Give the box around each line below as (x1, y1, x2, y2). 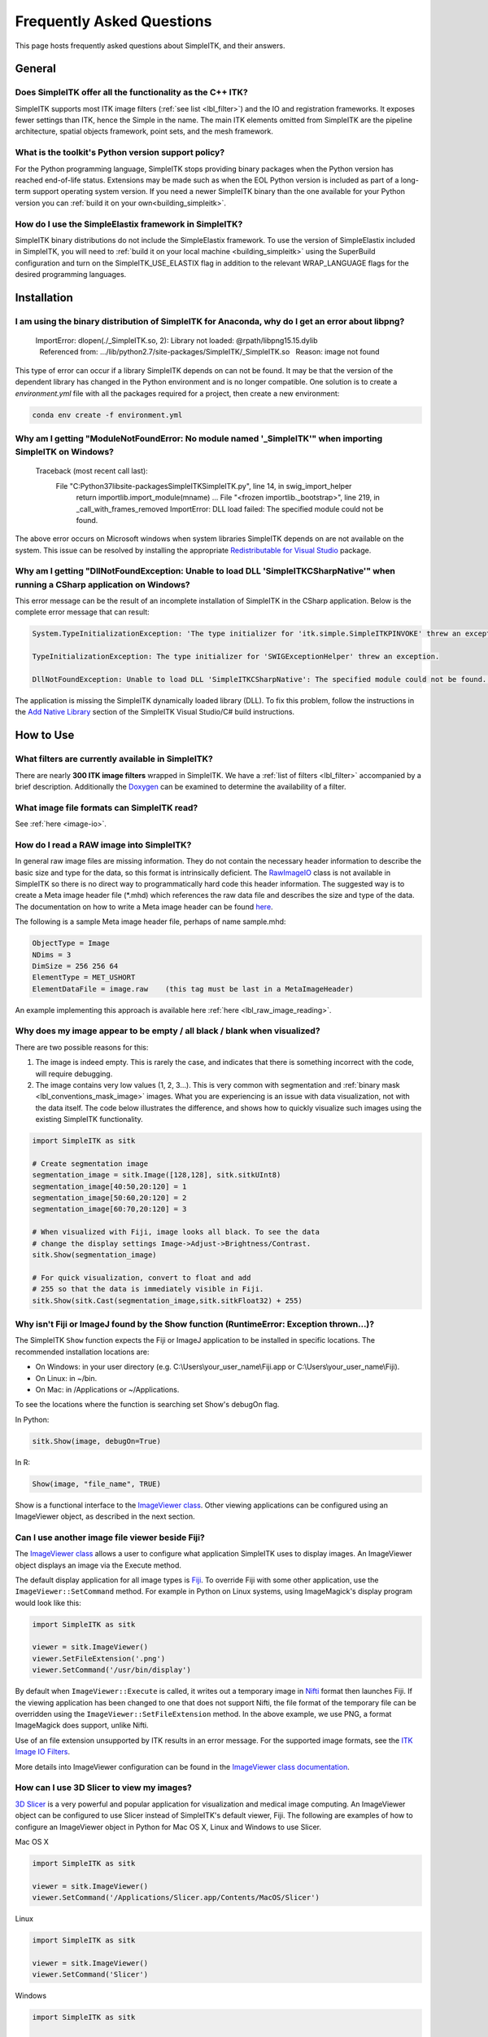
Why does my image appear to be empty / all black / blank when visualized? (15, 1025, 320, 1036)
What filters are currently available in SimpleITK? (15, 754, 213, 765)
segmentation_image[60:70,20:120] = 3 (32, 1204, 187, 1214)
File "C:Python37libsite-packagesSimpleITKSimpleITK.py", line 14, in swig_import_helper (55, 481, 352, 491)
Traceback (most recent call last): (35, 466, 148, 476)
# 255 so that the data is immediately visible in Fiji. (32, 1284, 264, 1294)
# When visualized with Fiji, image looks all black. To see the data (32, 1227, 320, 1237)
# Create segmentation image (32, 1159, 149, 1168)
